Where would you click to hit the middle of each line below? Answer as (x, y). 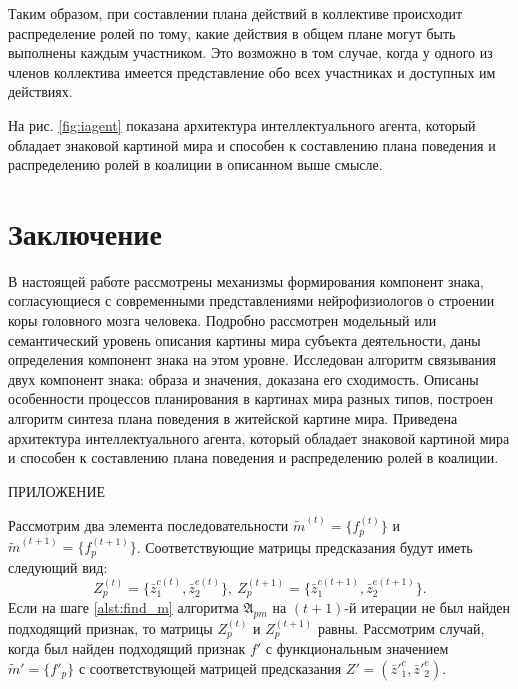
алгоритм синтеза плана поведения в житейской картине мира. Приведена (233, 418)
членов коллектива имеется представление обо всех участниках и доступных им (252, 71)
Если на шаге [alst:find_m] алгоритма (123, 607)
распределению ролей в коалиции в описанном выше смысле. (195, 164)
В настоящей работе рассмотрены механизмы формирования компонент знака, (246, 280)
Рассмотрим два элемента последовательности (148, 525)
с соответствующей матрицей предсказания (210, 667)
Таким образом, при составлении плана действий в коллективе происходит (235, 13)
